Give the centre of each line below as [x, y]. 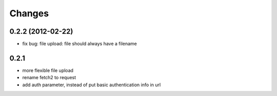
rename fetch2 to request [49, 78]
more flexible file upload [48, 70]
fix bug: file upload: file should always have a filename [80, 44]
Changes [29, 13]
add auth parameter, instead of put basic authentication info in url [92, 85]
